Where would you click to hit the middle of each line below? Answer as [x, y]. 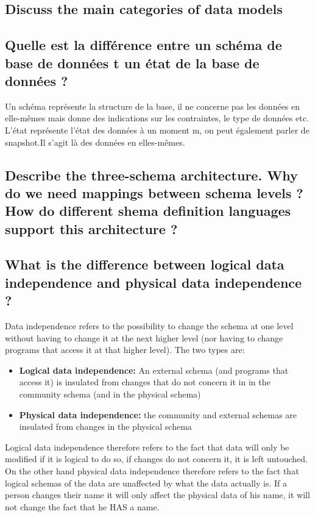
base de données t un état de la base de [132, 62]
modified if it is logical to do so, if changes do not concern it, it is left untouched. [156, 459]
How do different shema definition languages [148, 211]
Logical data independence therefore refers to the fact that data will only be [147, 447]
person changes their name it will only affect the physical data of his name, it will [157, 495]
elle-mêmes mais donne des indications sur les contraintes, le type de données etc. [157, 118]
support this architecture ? [91, 228]
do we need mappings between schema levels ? [154, 192]
